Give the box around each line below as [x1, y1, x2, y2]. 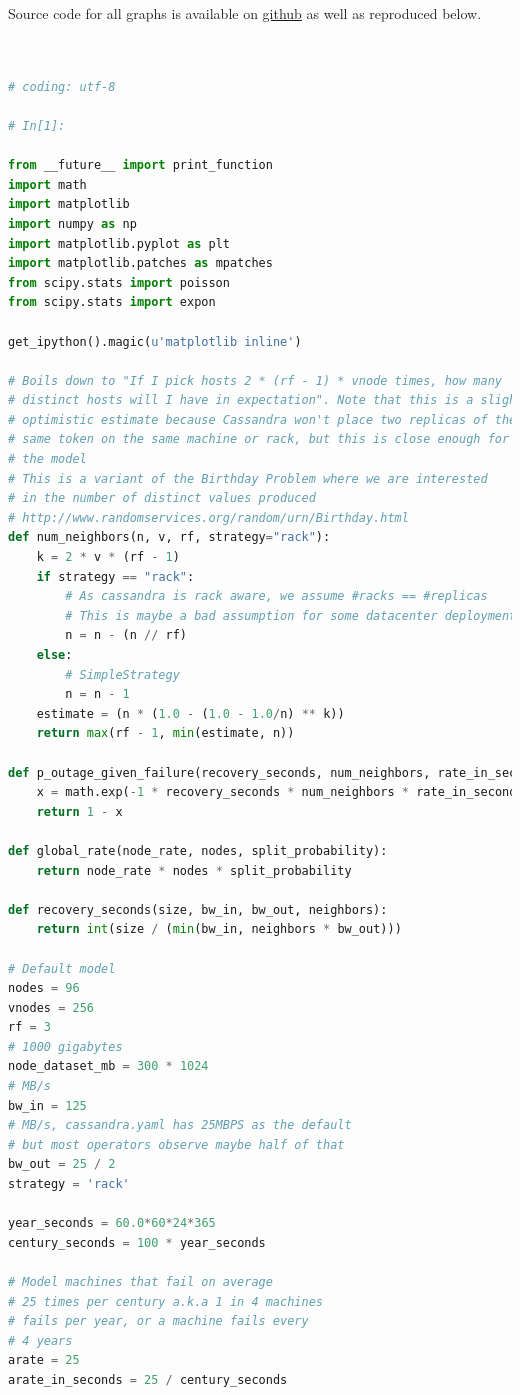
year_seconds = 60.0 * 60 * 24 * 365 [8, 1216, 216, 1231]
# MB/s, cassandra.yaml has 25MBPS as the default [8, 1118, 352, 1133]
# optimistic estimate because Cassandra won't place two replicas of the [8, 412, 517, 427]
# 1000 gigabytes [8, 1039, 123, 1054]
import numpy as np [8, 216, 137, 231]
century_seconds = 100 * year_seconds [8, 1235, 266, 1250]
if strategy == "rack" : [36, 569, 195, 584]
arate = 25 [8, 1353, 80, 1368]
